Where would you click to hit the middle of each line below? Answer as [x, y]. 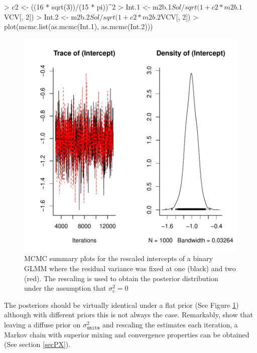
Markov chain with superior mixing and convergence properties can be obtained [127, 334]
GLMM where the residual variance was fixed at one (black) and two [130, 268]
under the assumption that [65, 288]
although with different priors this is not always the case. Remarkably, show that [128, 315]
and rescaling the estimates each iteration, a [170, 324]
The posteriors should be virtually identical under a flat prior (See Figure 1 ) [121, 305]
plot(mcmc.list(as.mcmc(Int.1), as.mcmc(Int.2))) [79, 26]
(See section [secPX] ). [37, 344]
